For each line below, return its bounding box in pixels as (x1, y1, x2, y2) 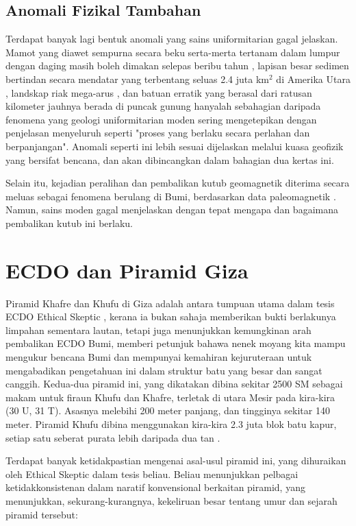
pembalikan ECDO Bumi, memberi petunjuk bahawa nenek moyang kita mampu (5, 336, 346, 350)
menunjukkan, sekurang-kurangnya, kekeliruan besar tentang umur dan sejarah (5, 493, 338, 507)
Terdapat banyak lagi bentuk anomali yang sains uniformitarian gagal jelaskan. (5, 32, 338, 46)
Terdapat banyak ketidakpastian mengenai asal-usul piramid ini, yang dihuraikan (5, 453, 346, 468)
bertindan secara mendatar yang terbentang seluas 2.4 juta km (5, 71, 270, 86)
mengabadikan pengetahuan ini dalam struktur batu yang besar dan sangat (5, 363, 322, 377)
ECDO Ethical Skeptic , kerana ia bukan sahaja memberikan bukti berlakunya (5, 309, 336, 324)
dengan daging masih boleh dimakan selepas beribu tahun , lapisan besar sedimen (5, 58, 349, 73)
